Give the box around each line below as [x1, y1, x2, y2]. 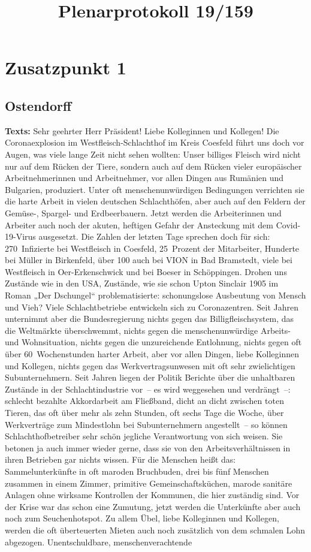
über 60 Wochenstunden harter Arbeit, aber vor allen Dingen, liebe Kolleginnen [5, 348, 299, 360]
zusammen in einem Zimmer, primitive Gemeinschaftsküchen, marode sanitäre [5, 476, 292, 489]
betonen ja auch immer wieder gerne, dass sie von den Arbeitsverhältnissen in [5, 441, 291, 454]
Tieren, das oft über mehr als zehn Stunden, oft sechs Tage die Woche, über [5, 406, 284, 419]
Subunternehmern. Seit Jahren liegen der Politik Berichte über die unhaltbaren [5, 371, 295, 384]
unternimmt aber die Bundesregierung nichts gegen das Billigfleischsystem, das [5, 312, 294, 325]
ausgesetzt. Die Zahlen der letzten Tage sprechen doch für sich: [38, 230, 270, 243]
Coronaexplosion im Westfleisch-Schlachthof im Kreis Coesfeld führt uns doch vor [5, 136, 304, 149]
